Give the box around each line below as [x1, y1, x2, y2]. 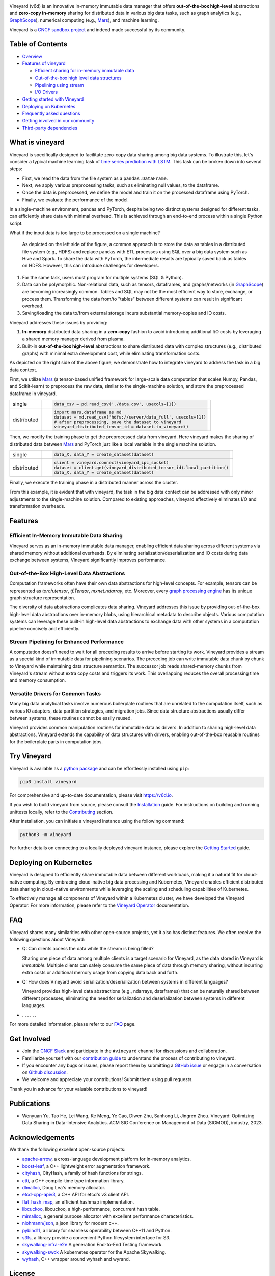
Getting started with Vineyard [22, 96, 84, 102]
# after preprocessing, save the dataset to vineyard [53, 419, 182, 425]
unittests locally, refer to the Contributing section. [9, 808, 114, 815]
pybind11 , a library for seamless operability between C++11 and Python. [22, 1228, 172, 1234]
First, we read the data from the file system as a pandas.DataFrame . [22, 175, 168, 181]
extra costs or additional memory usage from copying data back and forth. [22, 969, 179, 975]
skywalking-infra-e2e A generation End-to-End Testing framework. [22, 1242, 163, 1248]
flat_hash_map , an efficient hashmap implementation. [22, 1198, 134, 1205]
